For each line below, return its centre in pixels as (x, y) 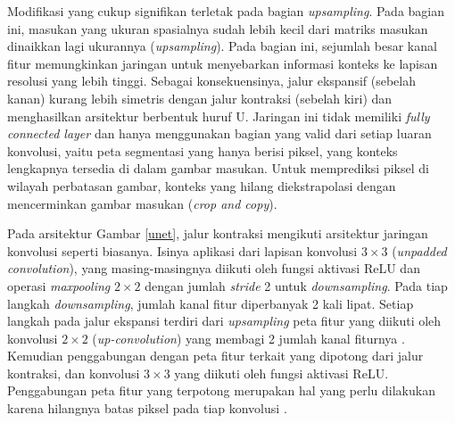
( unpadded (419, 250)
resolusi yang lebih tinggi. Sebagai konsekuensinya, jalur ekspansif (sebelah (211, 81)
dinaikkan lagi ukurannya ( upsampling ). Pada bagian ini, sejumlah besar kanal (222, 46)
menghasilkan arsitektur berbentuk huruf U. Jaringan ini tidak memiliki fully (219, 116)
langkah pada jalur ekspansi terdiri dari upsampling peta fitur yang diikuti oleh (224, 321)
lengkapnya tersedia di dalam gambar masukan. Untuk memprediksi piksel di (218, 168)
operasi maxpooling (59, 285)
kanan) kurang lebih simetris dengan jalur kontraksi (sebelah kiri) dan (200, 98)
